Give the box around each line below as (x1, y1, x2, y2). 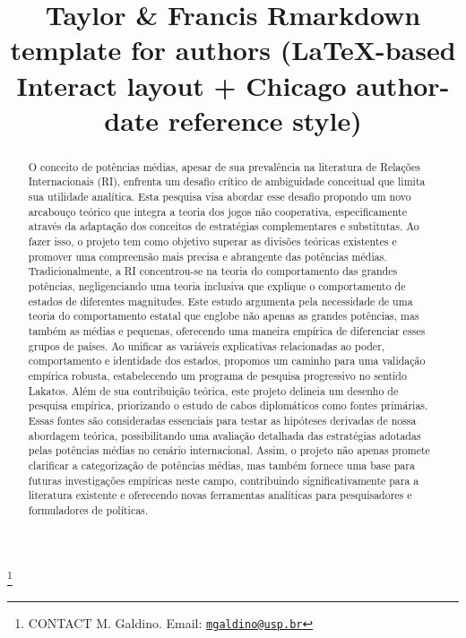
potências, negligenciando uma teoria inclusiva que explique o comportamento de (28, 278, 406, 293)
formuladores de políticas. (28, 502, 149, 517)
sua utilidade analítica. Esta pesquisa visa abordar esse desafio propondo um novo (28, 189, 411, 204)
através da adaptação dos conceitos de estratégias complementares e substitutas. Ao (28, 219, 419, 234)
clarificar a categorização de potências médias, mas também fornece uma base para (28, 457, 415, 472)
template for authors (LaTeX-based (10, 31, 456, 68)
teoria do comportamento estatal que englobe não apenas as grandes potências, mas (28, 308, 419, 323)
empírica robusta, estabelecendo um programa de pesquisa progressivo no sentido (28, 367, 407, 383)
